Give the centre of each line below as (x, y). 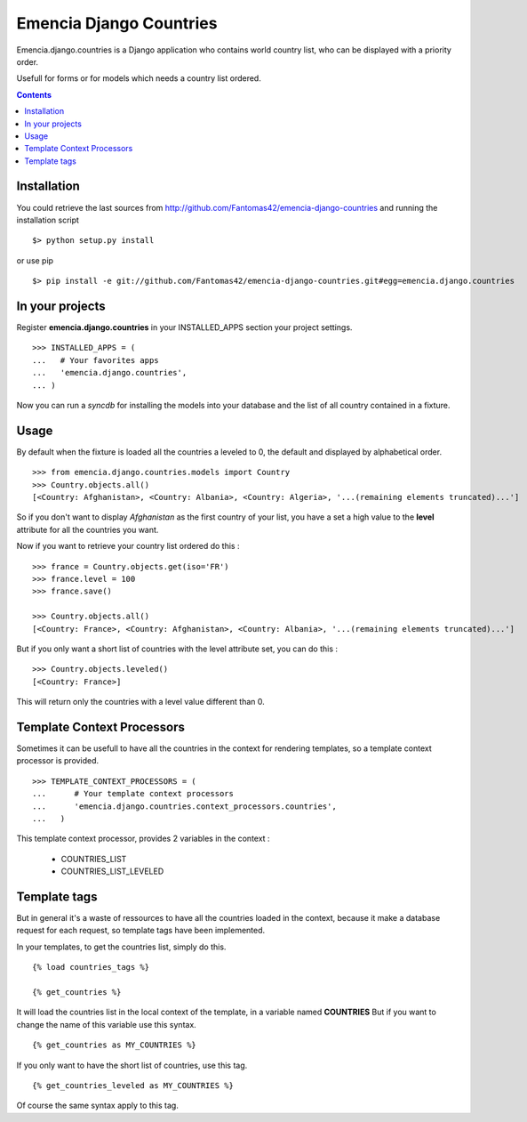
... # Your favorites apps (96, 360)
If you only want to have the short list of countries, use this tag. (132, 1065)
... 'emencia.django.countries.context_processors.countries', (184, 806)
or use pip (35, 260)
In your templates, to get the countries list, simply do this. (121, 947)
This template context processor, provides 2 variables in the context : (143, 839)
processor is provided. (58, 761)
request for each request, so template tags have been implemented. (141, 931)
